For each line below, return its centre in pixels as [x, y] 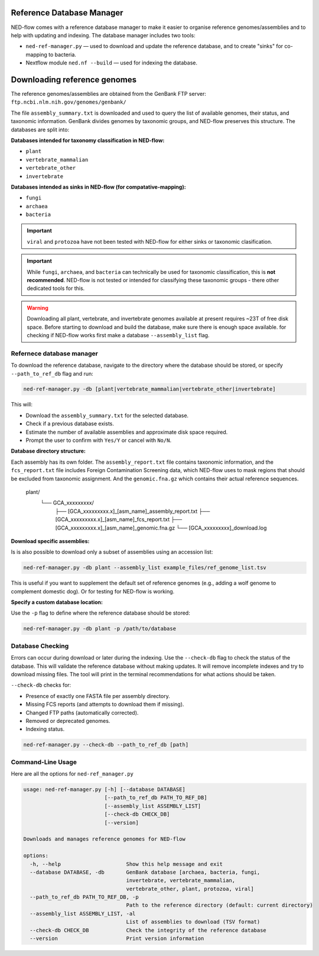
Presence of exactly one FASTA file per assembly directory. [98, 696]
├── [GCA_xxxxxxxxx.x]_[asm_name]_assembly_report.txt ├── [133, 511]
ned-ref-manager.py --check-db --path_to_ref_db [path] [106, 745]
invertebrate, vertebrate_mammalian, [181, 881]
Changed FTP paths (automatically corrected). [82, 712]
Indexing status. [45, 729]
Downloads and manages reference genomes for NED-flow [104, 839]
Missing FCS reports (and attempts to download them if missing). [105, 705]
